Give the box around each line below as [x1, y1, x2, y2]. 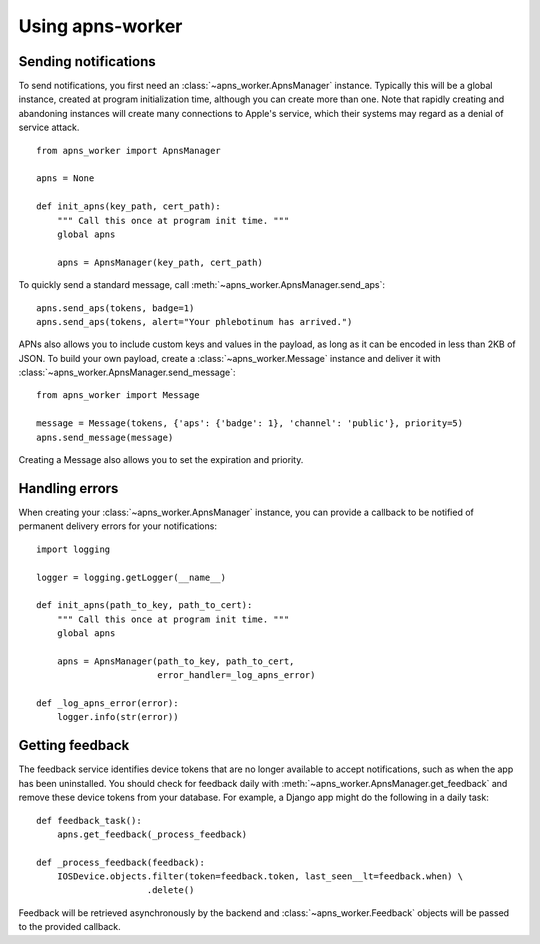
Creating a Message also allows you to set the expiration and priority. [18, 454, 304, 466]
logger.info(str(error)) [56, 711, 179, 723]
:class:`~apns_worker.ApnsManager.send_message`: [18, 366, 236, 379]
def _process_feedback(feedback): [36, 856, 205, 868]
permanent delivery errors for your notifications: [18, 520, 217, 532]
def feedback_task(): [36, 815, 142, 826]
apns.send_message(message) [36, 431, 174, 443]
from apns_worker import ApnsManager [36, 145, 222, 156]
